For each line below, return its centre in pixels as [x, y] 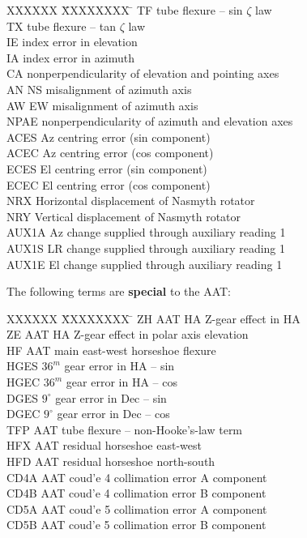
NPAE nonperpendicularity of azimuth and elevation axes [150, 121]
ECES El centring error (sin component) [107, 168]
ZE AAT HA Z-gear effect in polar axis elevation [128, 334]
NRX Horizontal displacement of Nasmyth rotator [131, 201]
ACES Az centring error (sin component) [109, 137]
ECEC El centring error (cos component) [109, 184]
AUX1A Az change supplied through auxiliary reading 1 [146, 232]
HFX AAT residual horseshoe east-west [104, 445]
